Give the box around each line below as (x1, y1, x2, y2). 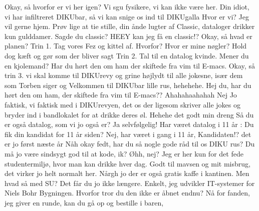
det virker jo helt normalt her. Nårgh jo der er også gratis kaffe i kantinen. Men (5, 168, 249, 178)
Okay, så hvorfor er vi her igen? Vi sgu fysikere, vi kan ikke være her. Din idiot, (5, 1, 249, 11)
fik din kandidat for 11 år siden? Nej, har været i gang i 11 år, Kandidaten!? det (5, 128, 251, 139)
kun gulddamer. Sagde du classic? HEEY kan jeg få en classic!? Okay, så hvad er (5, 30, 252, 41)
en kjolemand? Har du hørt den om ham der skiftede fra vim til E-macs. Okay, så (5, 60, 255, 70)
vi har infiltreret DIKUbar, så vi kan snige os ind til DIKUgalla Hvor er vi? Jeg (5, 11, 249, 21)
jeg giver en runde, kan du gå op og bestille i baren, (5, 197, 164, 207)
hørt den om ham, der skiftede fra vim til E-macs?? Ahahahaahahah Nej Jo (5, 89, 237, 100)
